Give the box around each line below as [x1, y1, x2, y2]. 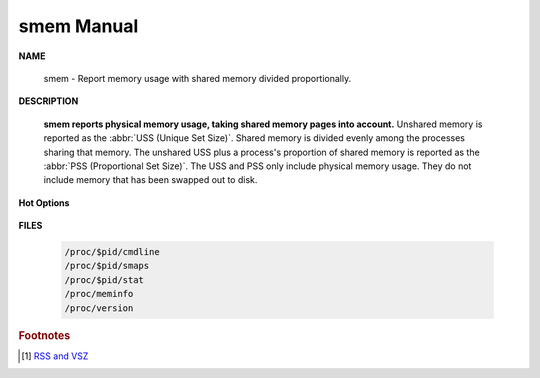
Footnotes [18, 328, 71, 342]
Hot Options [18, 196, 70, 209]
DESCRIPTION [18, 95, 79, 107]
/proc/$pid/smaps [64, 260, 150, 272]
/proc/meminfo [64, 288, 134, 300]
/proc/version [64, 302, 134, 314]
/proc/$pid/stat [64, 274, 145, 285]
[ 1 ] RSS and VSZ [21, 350, 89, 362]
